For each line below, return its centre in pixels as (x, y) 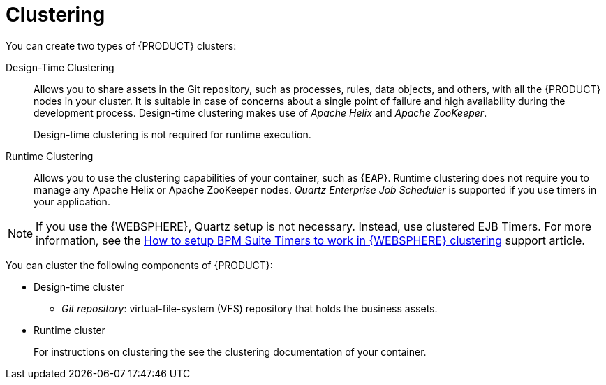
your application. (72, 201)
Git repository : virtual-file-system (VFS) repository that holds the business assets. (250, 308)
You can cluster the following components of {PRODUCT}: (139, 265)
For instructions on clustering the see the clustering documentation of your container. (230, 351)
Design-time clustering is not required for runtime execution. (172, 134)
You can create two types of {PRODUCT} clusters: (121, 45)
